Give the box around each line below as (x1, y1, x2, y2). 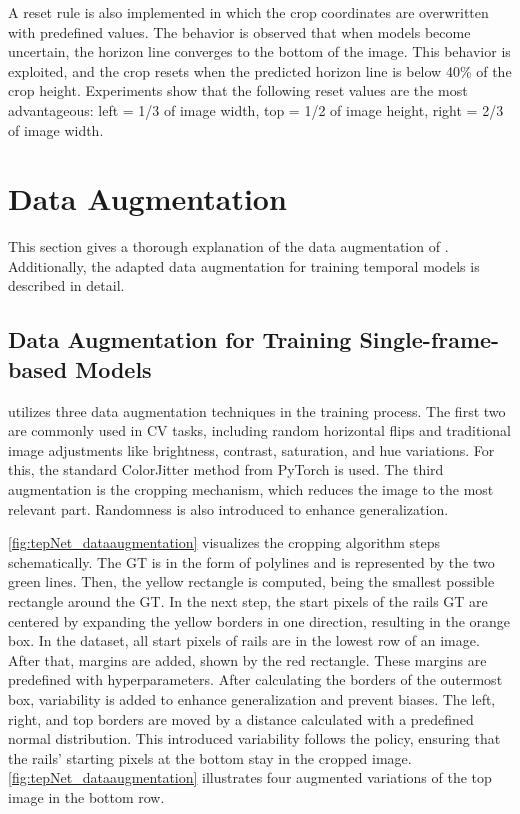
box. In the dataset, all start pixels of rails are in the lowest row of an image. (8, 630, 480, 651)
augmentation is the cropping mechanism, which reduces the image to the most (8, 479, 494, 500)
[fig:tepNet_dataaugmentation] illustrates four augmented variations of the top (8, 767, 492, 788)
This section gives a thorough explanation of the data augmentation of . (8, 236, 449, 257)
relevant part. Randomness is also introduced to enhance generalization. (8, 498, 449, 519)
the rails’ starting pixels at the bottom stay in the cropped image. (8, 747, 412, 768)
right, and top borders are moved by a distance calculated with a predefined (8, 708, 474, 729)
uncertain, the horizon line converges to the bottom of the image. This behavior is (8, 41, 511, 62)
